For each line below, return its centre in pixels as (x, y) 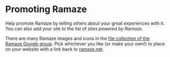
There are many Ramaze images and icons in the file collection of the (77, 38)
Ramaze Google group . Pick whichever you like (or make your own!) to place (85, 43)
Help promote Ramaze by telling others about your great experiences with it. (85, 23)
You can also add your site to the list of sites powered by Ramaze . (74, 28)
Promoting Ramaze (46, 9)
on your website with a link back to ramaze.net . (55, 49)
